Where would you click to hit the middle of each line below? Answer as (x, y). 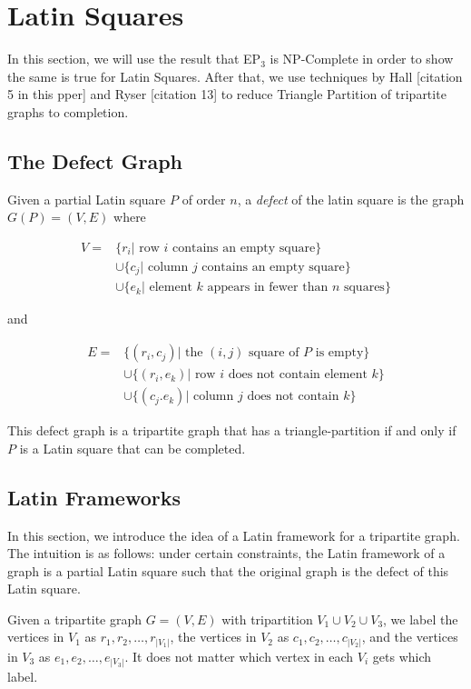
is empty (339, 353)
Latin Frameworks (94, 497)
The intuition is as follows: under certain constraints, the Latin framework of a (226, 553)
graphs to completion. (68, 111)
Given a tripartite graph (75, 619)
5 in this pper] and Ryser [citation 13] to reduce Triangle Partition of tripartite (227, 94)
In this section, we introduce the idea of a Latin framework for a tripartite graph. (234, 535)
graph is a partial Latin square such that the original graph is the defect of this (228, 570)
